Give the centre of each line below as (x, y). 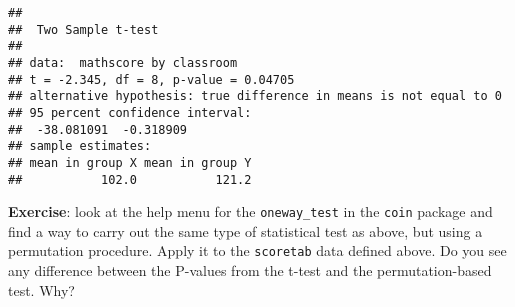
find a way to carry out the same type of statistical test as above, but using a (245, 230)
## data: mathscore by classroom (123, 62)
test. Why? (41, 289)
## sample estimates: (80, 146)
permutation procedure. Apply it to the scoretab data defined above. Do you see (257, 250)
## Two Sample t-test (83, 29)
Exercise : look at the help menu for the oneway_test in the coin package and (250, 211)
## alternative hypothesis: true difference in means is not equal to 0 (255, 96)
